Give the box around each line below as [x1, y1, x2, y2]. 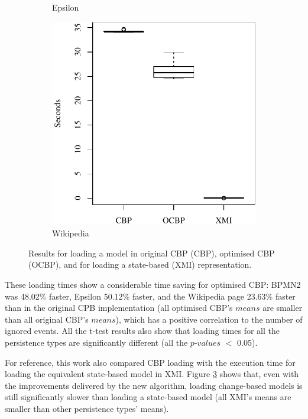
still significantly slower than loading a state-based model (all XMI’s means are [5, 391, 291, 403]
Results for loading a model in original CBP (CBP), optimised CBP [28, 246, 275, 259]
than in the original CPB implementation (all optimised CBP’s [5, 301, 233, 314]
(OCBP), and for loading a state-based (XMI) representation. [28, 258, 252, 271]
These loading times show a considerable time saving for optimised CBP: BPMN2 [5, 278, 301, 290]
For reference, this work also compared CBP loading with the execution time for [5, 356, 296, 368]
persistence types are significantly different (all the [5, 336, 188, 348]
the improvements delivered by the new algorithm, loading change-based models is [5, 379, 303, 391]
